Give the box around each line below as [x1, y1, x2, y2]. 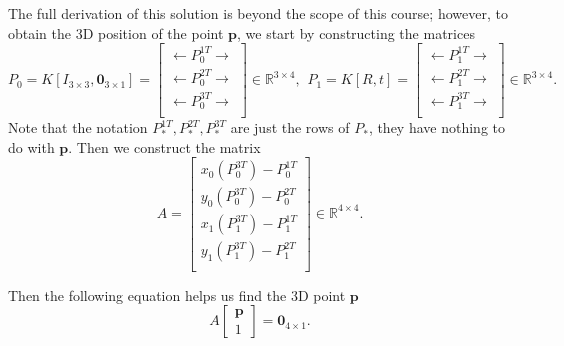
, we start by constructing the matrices [236, 22, 475, 43]
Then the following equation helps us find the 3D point [8, 284, 346, 305]
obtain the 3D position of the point [8, 22, 224, 43]
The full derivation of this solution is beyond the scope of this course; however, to [8, 3, 508, 23]
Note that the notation [8, 117, 148, 138]
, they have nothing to [368, 117, 505, 138]
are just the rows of [230, 117, 350, 138]
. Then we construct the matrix [68, 136, 261, 157]
